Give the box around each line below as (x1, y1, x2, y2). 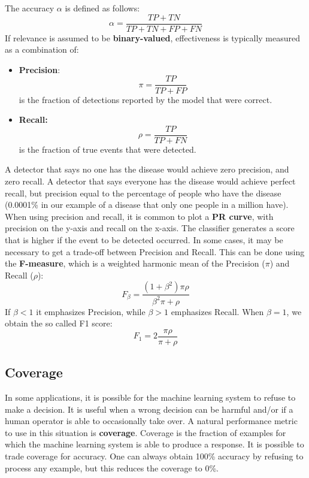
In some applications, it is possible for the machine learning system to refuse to (5, 391, 296, 404)
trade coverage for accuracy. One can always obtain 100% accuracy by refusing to (5, 450, 304, 462)
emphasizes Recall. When (171, 305, 264, 317)
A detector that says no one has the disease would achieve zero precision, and (5, 163, 289, 176)
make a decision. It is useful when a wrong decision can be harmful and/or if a (5, 403, 293, 415)
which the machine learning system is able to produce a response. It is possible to (5, 438, 304, 450)
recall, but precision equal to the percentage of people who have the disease (5, 186, 281, 199)
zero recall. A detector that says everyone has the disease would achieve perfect (5, 174, 296, 187)
